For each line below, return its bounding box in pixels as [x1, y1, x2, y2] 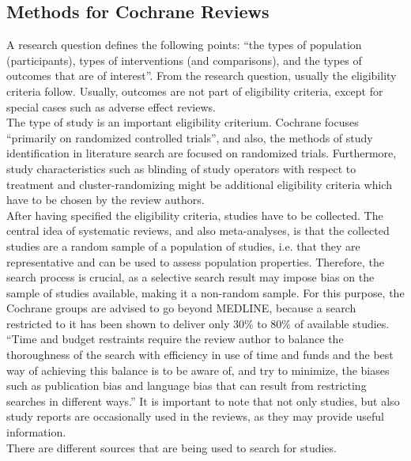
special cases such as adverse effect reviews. [6, 98, 216, 115]
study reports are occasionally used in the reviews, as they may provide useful [6, 408, 384, 425]
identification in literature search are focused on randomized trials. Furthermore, [6, 145, 397, 161]
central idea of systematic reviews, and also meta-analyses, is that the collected [6, 222, 390, 239]
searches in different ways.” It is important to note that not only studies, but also [6, 392, 400, 409]
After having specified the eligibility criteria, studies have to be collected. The [6, 206, 383, 223]
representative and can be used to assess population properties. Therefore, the [6, 253, 384, 270]
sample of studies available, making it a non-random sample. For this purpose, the [6, 284, 405, 300]
